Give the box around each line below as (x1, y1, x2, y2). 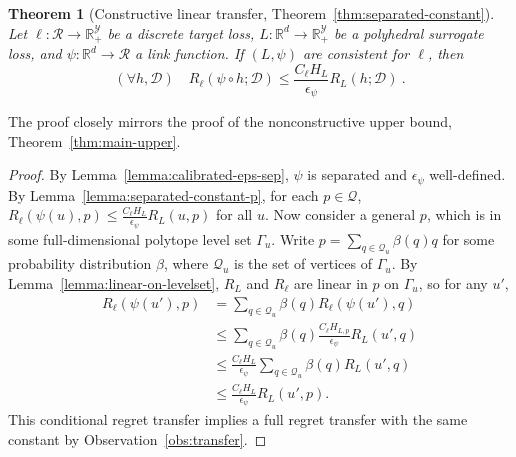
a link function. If (135, 43, 244, 64)
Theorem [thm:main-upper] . (8, 130, 181, 151)
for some (442, 228, 495, 249)
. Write (271, 228, 315, 249)
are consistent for (302, 43, 410, 64)
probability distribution (8, 253, 152, 274)
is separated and (307, 164, 408, 185)
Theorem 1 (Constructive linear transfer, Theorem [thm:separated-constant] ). (8, 3, 495, 23)
